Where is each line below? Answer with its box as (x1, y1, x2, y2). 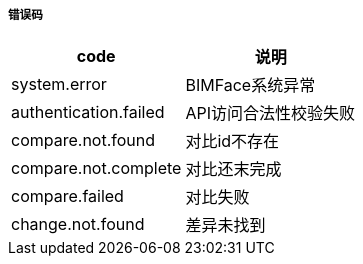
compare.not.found (11, 130, 156, 151)
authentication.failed (11, 102, 165, 123)
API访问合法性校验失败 (185, 103, 355, 124)
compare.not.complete (11, 158, 182, 179)
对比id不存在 (185, 131, 280, 152)
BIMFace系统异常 (185, 75, 316, 96)
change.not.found (11, 214, 145, 235)
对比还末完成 (185, 159, 282, 180)
